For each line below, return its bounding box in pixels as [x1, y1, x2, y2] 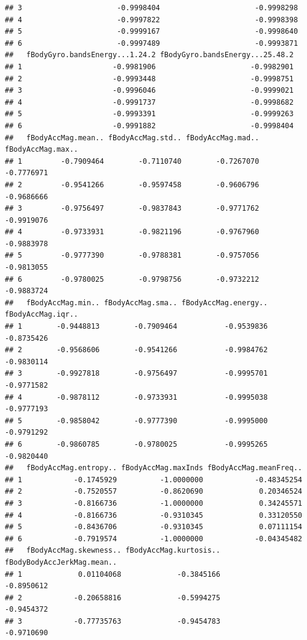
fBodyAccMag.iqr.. [5, 310, 78, 319]
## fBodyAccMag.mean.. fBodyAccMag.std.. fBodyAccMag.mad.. [5, 133, 259, 142]
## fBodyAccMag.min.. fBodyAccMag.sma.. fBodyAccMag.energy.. [5, 298, 268, 307]
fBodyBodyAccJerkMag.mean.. [5, 558, 117, 567]
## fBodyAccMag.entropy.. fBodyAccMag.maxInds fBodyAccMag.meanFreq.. [5, 464, 302, 473]
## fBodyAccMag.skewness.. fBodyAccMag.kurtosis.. [5, 546, 220, 555]
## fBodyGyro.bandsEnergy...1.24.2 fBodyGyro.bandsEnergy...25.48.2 [5, 51, 294, 60]
